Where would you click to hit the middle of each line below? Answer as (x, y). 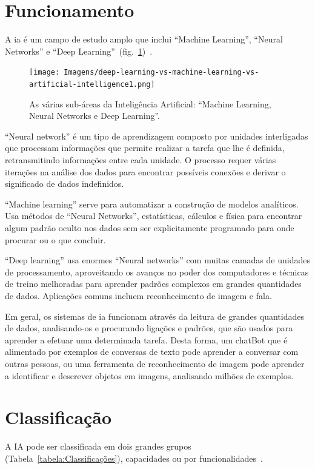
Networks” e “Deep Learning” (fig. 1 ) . (79, 51)
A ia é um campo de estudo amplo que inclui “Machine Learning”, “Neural (144, 39)
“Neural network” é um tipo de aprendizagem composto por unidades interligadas (157, 136)
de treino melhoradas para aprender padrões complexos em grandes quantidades (153, 284)
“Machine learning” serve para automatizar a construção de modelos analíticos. (152, 204)
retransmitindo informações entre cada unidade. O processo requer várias (141, 160)
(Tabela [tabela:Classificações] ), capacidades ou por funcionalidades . (134, 458)
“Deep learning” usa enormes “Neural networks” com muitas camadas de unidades (157, 260)
